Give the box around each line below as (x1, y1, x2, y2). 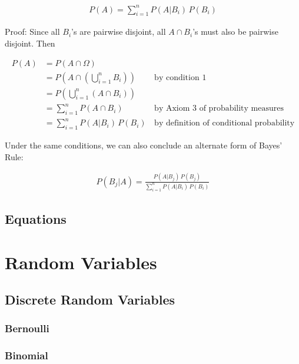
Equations (5, 210, 67, 228)
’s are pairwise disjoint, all (71, 25, 166, 38)
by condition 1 (154, 73, 207, 82)
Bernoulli (5, 321, 49, 336)
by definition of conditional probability (154, 119, 295, 128)
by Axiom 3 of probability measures (154, 104, 284, 113)
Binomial (5, 348, 48, 363)
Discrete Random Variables (5, 290, 175, 309)
